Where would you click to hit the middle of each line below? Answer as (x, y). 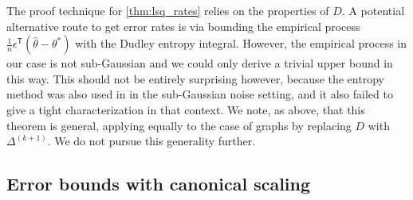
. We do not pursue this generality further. (151, 141)
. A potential (373, 10)
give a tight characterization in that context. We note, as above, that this (186, 109)
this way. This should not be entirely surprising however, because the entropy (195, 78)
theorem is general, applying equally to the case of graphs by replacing (179, 125)
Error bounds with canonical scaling (159, 184)
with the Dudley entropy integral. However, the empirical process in (241, 43)
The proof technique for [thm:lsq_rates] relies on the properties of (168, 10)
